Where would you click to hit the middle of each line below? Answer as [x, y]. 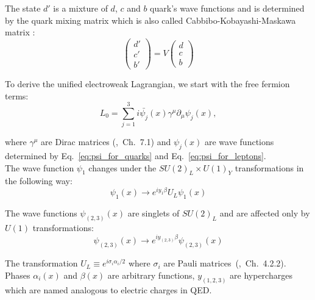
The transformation [41, 263]
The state [23, 8]
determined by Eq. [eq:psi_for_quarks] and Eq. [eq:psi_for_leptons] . [136, 156]
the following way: [39, 181]
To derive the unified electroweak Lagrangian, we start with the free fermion [147, 83]
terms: [17, 95]
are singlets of [154, 213]
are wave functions [239, 142]
